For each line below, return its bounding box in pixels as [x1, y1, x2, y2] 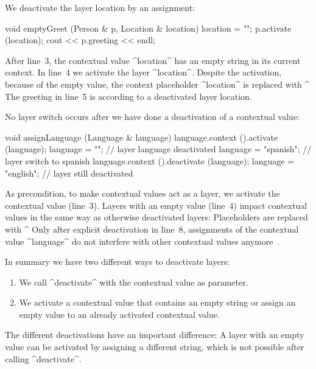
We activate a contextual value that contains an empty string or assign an [19, 296, 296, 309]
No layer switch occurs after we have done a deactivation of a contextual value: [5, 110, 300, 123]
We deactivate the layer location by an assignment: [5, 1, 195, 13]
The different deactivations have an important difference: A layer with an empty [5, 328, 304, 341]
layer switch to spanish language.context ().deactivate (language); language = [5, 154, 295, 167]
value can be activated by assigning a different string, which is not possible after [5, 340, 304, 353]
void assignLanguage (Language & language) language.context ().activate [5, 130, 278, 143]
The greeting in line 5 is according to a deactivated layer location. [5, 90, 252, 102]
